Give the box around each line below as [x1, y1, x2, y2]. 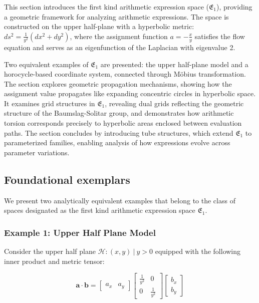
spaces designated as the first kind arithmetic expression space [4, 205, 195, 215]
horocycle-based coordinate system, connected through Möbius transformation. [4, 69, 246, 79]
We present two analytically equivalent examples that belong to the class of [4, 195, 235, 205]
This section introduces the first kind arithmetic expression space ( [4, 2, 209, 12]
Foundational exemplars [4, 171, 130, 187]
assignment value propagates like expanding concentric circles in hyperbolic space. [4, 88, 256, 99]
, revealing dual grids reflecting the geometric [105, 98, 244, 108]
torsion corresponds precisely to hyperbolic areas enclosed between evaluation [4, 118, 242, 128]
